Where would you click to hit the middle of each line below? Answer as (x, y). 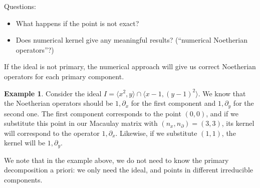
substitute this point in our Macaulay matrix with (81, 123)
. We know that (222, 93)
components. (23, 180)
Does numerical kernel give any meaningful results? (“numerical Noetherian (132, 40)
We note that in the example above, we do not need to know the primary (116, 160)
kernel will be (25, 143)
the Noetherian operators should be (59, 103)
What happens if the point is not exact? (77, 23)
